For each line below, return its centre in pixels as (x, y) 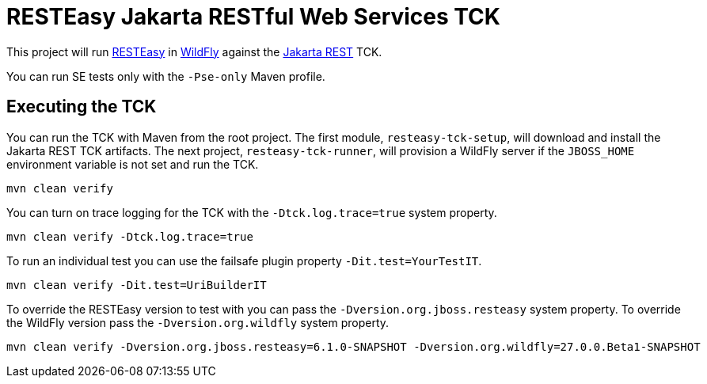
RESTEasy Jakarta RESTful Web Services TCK (253, 17)
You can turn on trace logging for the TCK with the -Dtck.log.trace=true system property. (252, 212)
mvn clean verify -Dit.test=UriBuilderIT (137, 285)
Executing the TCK (82, 107)
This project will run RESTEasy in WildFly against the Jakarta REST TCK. (194, 51)
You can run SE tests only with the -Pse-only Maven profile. (166, 76)
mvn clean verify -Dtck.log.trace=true (130, 236)
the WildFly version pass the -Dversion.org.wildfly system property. (198, 322)
